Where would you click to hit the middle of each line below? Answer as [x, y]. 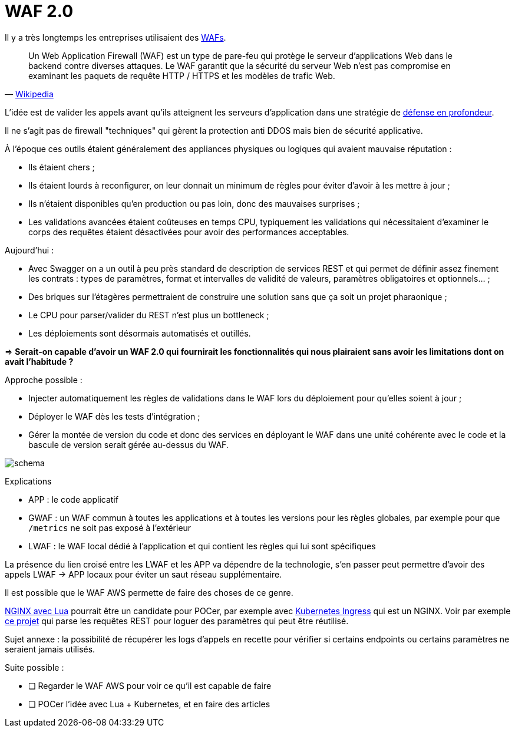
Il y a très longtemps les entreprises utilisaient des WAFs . [115, 37]
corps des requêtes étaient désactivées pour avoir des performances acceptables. [189, 232]
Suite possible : [34, 667]
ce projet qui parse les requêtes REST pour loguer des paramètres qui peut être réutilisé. [177, 621]
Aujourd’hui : [29, 250]
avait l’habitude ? [39, 361]
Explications [28, 481]
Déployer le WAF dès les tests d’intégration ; [114, 416]
